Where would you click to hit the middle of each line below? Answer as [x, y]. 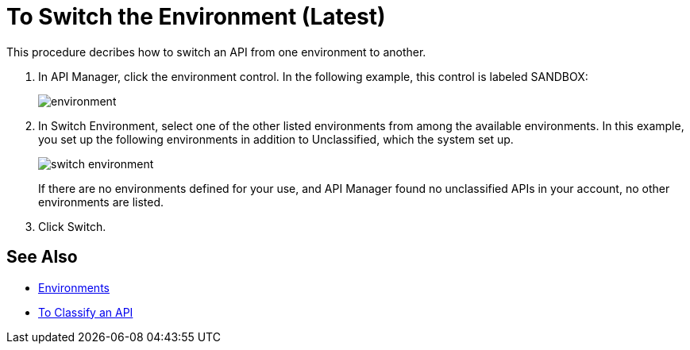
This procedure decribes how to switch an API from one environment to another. [216, 52]
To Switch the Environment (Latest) [196, 17]
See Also [42, 257]
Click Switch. [72, 226]
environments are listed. [101, 202]
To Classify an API [86, 312]
